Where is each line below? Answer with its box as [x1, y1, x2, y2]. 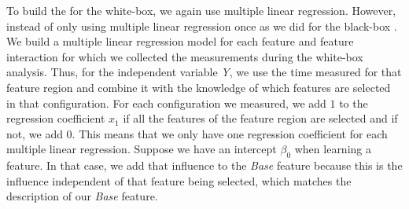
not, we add [6, 125, 63, 141]
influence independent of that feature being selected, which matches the [6, 172, 352, 189]
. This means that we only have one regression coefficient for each [72, 125, 388, 141]
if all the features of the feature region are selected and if [123, 110, 398, 126]
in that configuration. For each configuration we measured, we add [6, 94, 326, 111]
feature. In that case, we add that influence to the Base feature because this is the [6, 157, 403, 174]
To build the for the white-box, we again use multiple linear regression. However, [6, 2, 396, 18]
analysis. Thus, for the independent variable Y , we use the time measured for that [6, 64, 402, 80]
